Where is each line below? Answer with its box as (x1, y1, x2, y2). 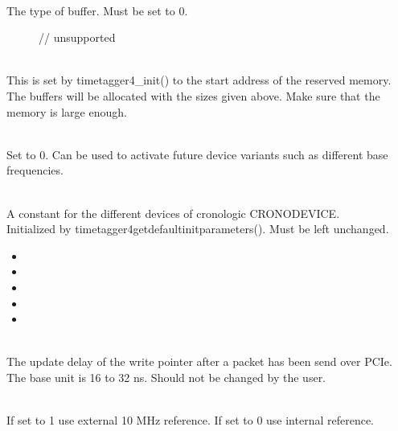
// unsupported (39, 29, 116, 46)
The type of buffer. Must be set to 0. (6, 2, 188, 18)
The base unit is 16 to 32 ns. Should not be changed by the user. (6, 368, 326, 385)
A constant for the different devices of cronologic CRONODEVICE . (6, 204, 340, 221)
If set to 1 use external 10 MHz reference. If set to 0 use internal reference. (6, 412, 375, 429)
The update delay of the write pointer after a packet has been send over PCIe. (6, 353, 392, 370)
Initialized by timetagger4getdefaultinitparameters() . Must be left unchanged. (6, 220, 389, 237)
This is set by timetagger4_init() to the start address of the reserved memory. (6, 72, 392, 88)
